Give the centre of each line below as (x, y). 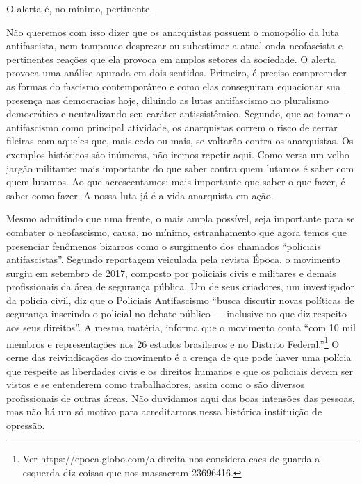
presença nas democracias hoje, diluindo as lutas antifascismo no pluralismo (167, 100)
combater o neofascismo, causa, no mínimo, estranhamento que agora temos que (177, 232)
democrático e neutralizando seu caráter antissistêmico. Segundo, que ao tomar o (179, 114)
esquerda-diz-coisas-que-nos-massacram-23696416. (128, 473)
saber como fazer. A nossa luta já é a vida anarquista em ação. (140, 195)
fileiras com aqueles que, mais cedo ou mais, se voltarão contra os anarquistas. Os (180, 141)
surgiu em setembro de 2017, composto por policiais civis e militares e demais (171, 273)
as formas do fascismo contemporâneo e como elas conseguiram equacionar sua (173, 86)
